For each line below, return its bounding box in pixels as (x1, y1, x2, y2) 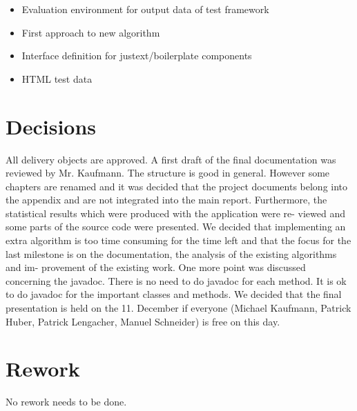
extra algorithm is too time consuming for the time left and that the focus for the (6, 233, 351, 248)
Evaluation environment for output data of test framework (21, 2, 269, 16)
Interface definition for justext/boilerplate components (21, 48, 252, 63)
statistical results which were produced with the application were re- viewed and (6, 205, 346, 220)
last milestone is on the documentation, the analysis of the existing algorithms (6, 246, 337, 261)
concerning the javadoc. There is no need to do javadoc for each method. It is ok (6, 273, 347, 288)
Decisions (6, 112, 97, 140)
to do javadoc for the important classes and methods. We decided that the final (6, 287, 342, 301)
